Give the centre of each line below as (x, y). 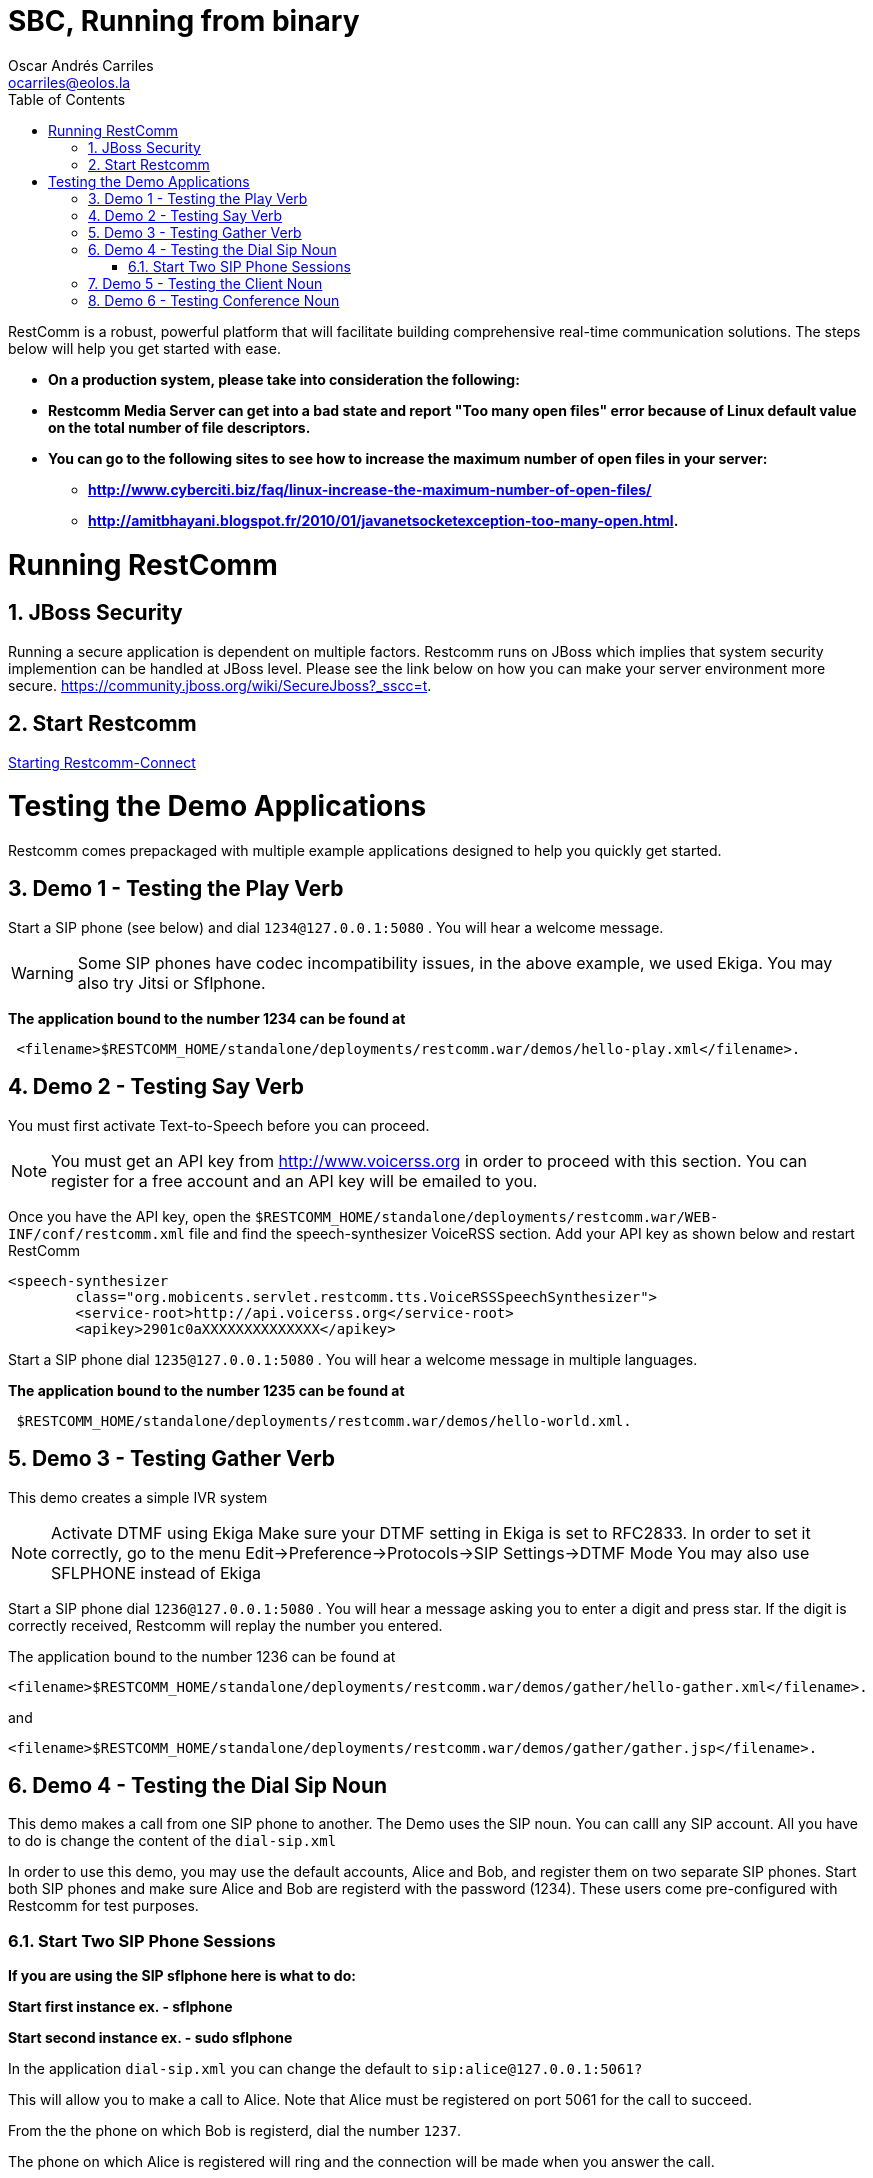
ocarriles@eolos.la (69, 82)
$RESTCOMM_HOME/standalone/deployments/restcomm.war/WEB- (486, 1216)
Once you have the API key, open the (130, 1216)
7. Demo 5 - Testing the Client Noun (205, 283)
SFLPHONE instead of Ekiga (156, 1572)
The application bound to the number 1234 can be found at (207, 1018)
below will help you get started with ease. (144, 348)
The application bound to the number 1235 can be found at (206, 1390)
